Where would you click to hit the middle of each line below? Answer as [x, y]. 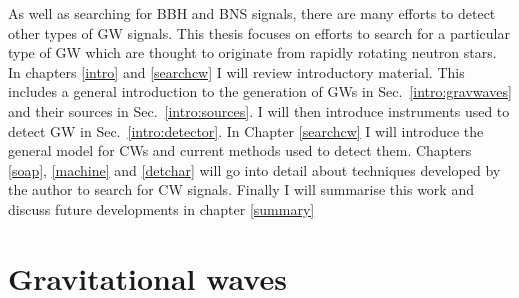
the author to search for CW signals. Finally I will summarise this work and [241, 189]
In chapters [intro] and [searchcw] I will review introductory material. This [236, 71]
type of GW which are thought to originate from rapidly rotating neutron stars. [252, 52]
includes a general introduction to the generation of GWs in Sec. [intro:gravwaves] [260, 91]
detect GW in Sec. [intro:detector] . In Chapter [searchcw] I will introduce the [246, 130]
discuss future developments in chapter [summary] [161, 208]
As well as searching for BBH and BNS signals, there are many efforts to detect [252, 13]
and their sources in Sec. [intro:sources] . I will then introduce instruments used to [259, 110]
